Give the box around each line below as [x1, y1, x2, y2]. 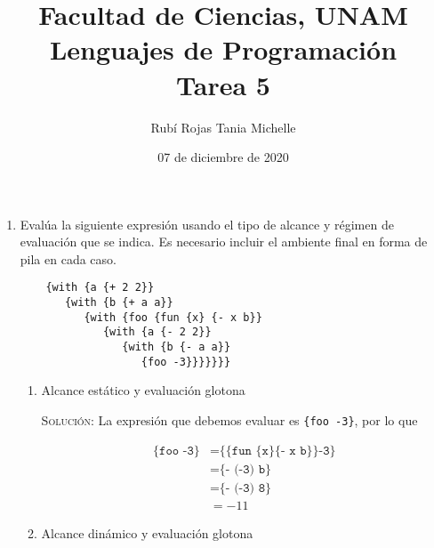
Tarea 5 [176, 66, 270, 102]
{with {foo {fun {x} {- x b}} [84, 310, 262, 324]
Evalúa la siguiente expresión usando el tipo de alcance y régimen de [20, 214, 394, 233]
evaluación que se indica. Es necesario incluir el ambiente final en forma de [20, 232, 428, 251]
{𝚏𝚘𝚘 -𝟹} [153, 444, 200, 457]
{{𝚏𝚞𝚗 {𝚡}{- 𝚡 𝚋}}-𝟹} [219, 444, 336, 457]
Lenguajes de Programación [49, 31, 398, 68]
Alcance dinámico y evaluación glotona [41, 523, 253, 542]
